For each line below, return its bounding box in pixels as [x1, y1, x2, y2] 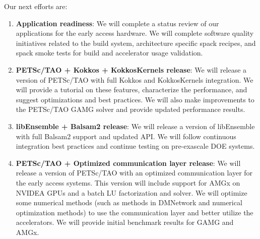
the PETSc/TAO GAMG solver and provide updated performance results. [16, 104, 245, 114]
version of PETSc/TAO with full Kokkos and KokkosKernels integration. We [16, 74, 253, 85]
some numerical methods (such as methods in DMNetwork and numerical [16, 197, 242, 208]
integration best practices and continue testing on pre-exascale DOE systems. [16, 141, 255, 151]
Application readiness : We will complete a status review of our [16, 18, 219, 28]
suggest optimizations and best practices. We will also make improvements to [16, 94, 254, 104]
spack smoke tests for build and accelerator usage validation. [16, 47, 203, 58]
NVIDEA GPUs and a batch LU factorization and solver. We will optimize [16, 187, 247, 198]
